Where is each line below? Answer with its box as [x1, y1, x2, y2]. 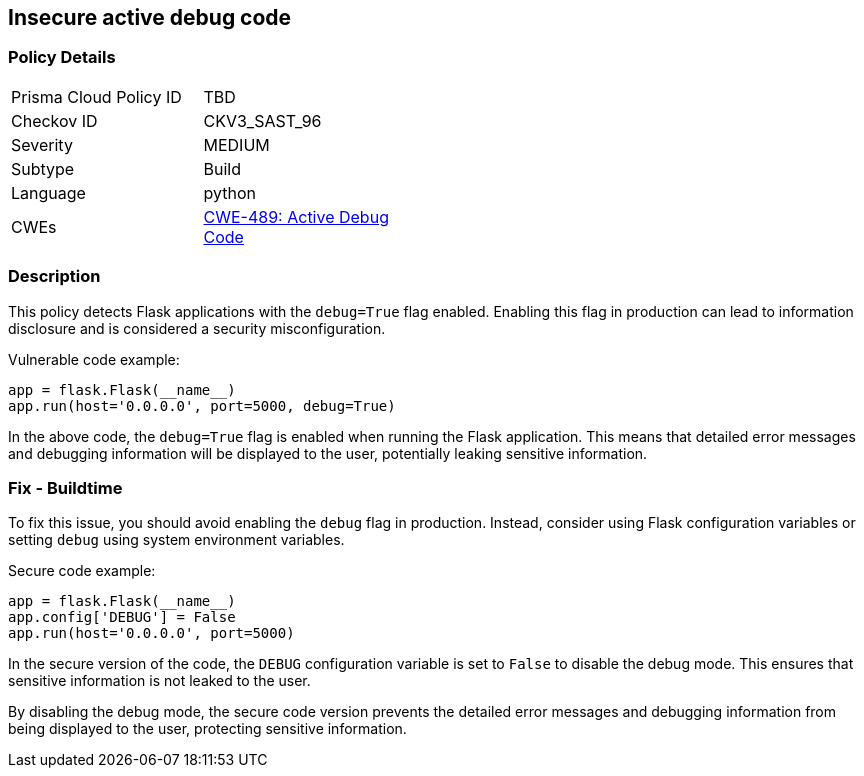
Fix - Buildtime [8, 477, 123, 498]
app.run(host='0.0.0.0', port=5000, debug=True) [8, 397, 396, 414]
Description [8, 266, 101, 287]
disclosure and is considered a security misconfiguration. [8, 319, 386, 337]
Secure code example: [8, 562, 156, 580]
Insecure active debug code [8, 5, 292, 30]
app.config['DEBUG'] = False [8, 609, 236, 626]
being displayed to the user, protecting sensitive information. [8, 720, 407, 738]
